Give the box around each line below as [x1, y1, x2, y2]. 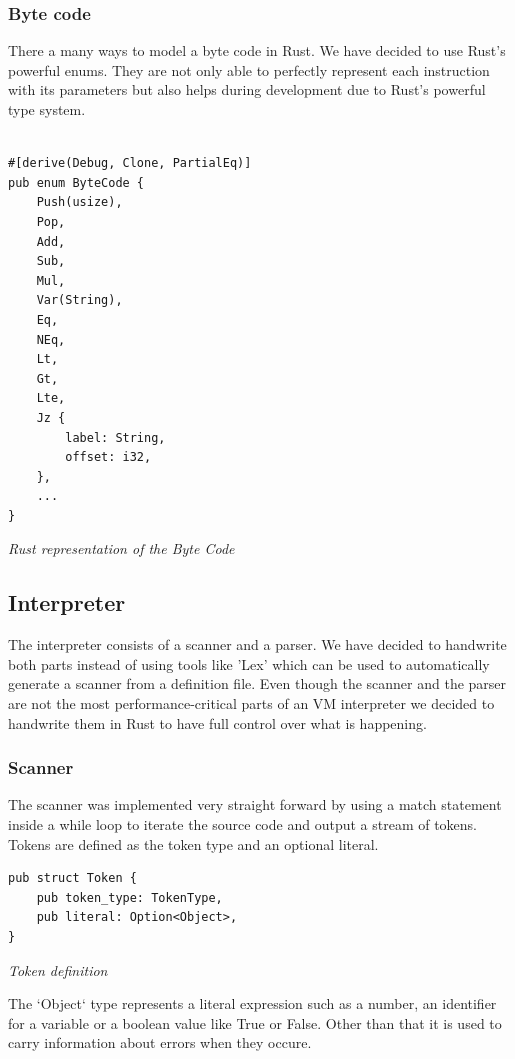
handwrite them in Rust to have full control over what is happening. [8, 712, 427, 733]
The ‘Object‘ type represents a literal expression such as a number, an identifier [8, 993, 497, 1014]
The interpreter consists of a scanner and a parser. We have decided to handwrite [8, 634, 507, 655]
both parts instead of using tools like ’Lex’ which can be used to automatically [8, 653, 490, 674]
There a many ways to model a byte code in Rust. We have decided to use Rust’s [8, 40, 506, 61]
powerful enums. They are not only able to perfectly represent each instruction [8, 59, 490, 80]
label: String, [65, 430, 166, 445]
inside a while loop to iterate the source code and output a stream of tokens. [8, 814, 478, 835]
